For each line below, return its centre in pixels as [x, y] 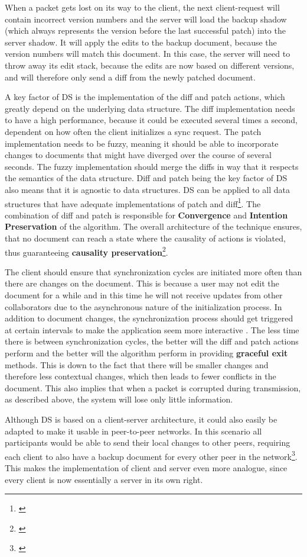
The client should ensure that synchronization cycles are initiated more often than [153, 271]
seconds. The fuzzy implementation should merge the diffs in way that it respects [152, 166]
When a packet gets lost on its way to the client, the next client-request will [142, 7]
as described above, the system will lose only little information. [119, 399]
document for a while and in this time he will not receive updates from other [144, 294]
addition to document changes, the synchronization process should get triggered [149, 318]
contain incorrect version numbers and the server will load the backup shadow [146, 19]
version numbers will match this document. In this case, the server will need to [148, 54]
